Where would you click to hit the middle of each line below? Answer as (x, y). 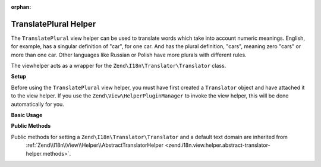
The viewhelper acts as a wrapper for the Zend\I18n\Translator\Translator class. (119, 66)
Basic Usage (27, 115)
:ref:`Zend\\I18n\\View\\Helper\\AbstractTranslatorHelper (95, 145)
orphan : (21, 7)
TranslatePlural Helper (53, 24)
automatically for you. (38, 104)
